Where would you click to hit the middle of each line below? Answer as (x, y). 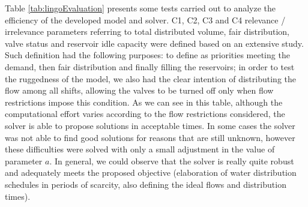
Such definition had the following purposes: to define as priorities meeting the (147, 55)
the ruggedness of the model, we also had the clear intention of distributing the (150, 78)
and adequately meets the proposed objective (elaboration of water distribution (151, 172)
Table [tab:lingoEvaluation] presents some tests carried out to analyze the (140, 8)
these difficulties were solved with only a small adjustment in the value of (140, 149)
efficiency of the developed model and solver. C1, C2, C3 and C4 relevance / (145, 19)
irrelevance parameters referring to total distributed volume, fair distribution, (147, 31)
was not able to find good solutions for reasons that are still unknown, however (150, 137)
